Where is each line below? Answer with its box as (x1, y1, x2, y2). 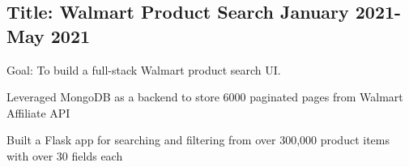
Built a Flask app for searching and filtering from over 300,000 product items (6, 131, 390, 148)
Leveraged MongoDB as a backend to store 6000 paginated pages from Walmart (6, 88, 403, 105)
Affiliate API (6, 104, 70, 121)
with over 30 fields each (6, 147, 123, 164)
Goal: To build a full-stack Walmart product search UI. (6, 61, 281, 78)
